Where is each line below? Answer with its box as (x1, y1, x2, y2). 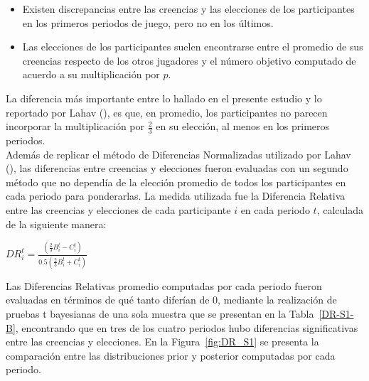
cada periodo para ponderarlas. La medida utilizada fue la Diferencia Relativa (6, 188, 346, 203)
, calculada (316, 202, 363, 217)
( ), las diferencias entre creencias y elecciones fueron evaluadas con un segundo (6, 161, 348, 176)
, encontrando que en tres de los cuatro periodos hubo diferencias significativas (15, 320, 358, 335)
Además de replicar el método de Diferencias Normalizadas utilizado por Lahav (6, 146, 351, 161)
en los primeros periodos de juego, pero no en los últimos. (22, 15, 274, 30)
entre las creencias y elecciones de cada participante (6, 202, 231, 217)
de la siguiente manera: (6, 216, 107, 231)
